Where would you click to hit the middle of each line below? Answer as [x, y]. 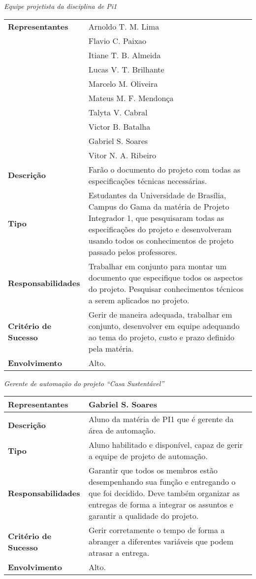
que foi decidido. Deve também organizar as [164, 493]
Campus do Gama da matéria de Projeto [159, 206]
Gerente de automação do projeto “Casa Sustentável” [84, 383]
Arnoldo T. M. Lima [124, 26]
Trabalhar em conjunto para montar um [157, 266]
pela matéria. [111, 348]
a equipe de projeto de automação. [148, 456]
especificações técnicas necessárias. [148, 181]
